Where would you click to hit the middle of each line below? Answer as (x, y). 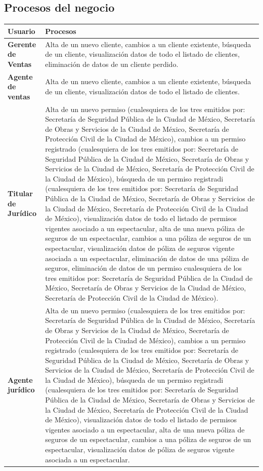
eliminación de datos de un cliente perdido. (112, 64)
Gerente (22, 44)
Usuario (21, 31)
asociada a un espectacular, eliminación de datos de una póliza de (147, 258)
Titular (20, 193)
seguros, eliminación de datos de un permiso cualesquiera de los (143, 268)
